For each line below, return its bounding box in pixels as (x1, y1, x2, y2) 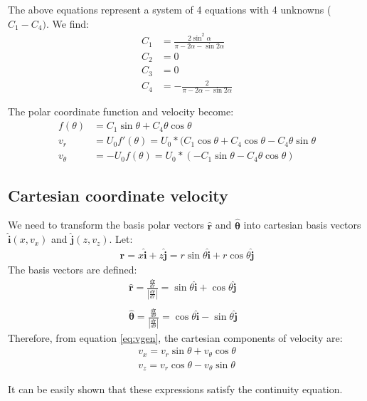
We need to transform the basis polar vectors (8, 217, 204, 232)
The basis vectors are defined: (8, 261, 137, 276)
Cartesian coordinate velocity (8, 184, 228, 206)
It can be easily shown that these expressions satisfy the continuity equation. (8, 382, 343, 397)
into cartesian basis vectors (243, 217, 361, 232)
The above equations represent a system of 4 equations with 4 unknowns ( (8, 2, 331, 16)
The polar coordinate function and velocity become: (8, 104, 234, 119)
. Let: (109, 231, 133, 246)
